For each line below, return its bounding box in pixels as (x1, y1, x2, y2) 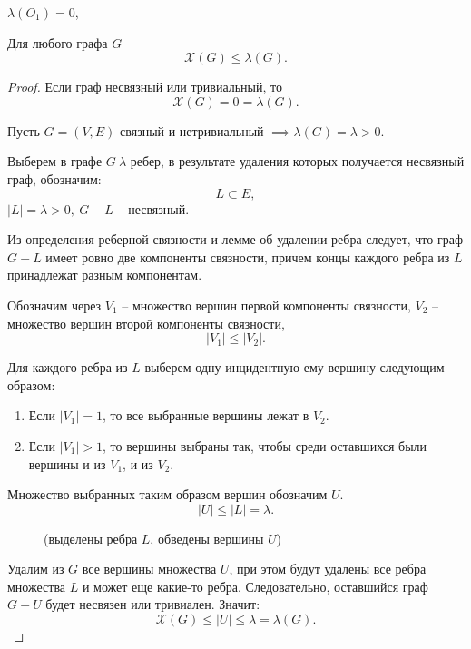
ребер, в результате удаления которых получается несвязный (130, 152, 465, 171)
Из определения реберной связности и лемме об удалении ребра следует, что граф (7, 230, 463, 249)
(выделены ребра (44, 528, 138, 547)
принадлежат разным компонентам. (7, 265, 202, 284)
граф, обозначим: (7, 169, 102, 188)
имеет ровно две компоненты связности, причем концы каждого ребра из (45, 247, 450, 266)
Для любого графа (7, 33, 108, 52)
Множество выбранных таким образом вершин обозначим (7, 485, 328, 504)
